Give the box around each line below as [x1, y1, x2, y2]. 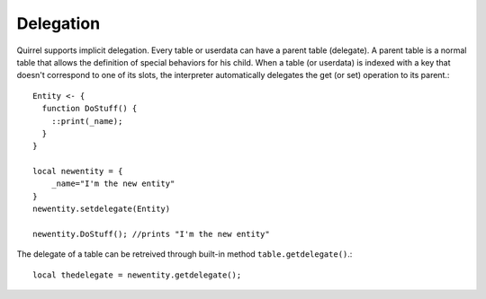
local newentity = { [32, 166, 123, 177]
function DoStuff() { [41, 103, 138, 114]
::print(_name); [50, 116, 123, 126]
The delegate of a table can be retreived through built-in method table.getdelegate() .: [16, 249, 353, 259]
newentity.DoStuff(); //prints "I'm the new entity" [32, 229, 270, 240]
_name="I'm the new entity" [50, 179, 175, 189]
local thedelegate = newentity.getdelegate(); [32, 269, 242, 280]
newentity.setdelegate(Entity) [32, 204, 171, 215]
